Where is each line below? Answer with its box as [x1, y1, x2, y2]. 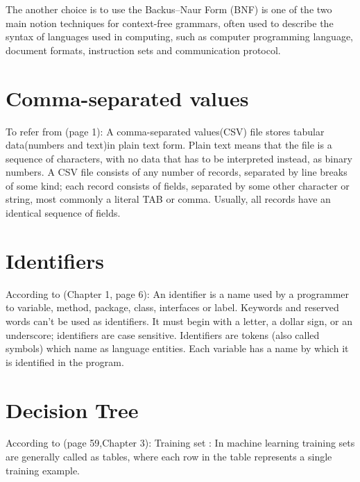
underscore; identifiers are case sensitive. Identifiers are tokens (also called [6, 327, 320, 342]
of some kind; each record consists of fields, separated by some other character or [6, 178, 350, 192]
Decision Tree [6, 395, 139, 424]
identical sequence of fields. [6, 206, 121, 220]
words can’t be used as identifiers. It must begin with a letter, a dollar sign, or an [6, 313, 352, 328]
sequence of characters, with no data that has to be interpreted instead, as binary [6, 151, 352, 165]
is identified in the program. [6, 354, 124, 369]
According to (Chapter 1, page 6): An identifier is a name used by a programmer [6, 286, 350, 301]
